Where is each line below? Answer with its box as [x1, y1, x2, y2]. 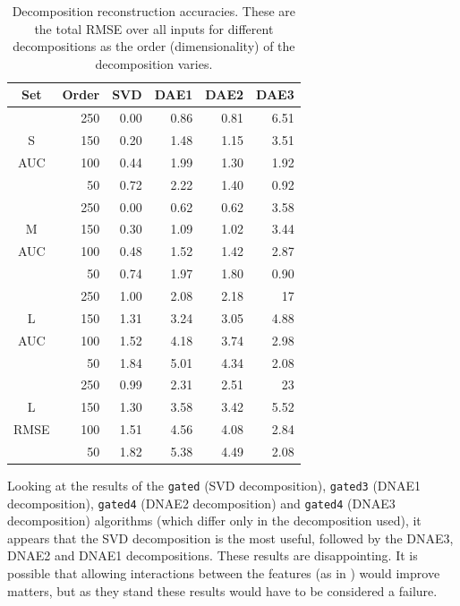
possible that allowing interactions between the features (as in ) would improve [7, 564, 440, 583]
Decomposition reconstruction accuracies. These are [12, 2, 296, 20]
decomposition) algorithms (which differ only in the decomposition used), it [7, 511, 422, 530]
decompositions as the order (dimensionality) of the [13, 37, 295, 55]
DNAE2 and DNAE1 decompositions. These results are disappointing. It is [7, 546, 418, 565]
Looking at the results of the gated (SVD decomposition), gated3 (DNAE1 [7, 475, 422, 494]
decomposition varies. [95, 54, 213, 73]
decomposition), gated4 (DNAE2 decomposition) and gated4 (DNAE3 [7, 493, 396, 512]
